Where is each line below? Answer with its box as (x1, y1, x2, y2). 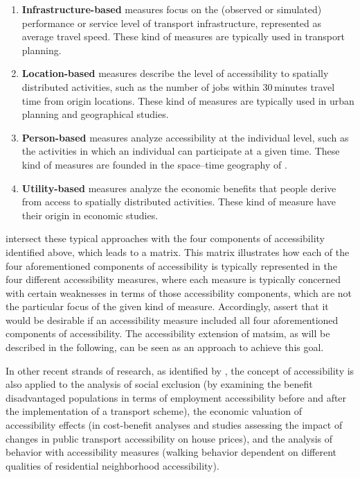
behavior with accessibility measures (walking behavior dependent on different (6, 445, 337, 459)
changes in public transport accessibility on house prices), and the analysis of (6, 431, 333, 445)
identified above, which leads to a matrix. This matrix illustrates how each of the (6, 244, 350, 259)
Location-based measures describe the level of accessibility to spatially (21, 66, 329, 80)
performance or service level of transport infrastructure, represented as (21, 15, 321, 30)
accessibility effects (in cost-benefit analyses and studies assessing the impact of (6, 418, 343, 432)
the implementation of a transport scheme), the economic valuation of (6, 404, 302, 418)
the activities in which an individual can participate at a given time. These (21, 144, 340, 158)
